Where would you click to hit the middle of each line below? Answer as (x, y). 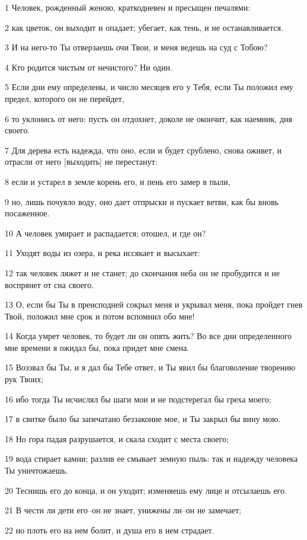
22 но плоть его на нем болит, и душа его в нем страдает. (110, 530)
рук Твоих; (24, 379)
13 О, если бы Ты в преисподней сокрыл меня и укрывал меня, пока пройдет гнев (154, 304)
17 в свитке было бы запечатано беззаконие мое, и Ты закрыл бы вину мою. (143, 419)
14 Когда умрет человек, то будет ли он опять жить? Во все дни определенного (148, 336)
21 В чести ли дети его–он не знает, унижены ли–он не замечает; (123, 510)
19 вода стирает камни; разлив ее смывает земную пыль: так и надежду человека (151, 458)
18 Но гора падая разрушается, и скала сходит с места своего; (117, 438)
